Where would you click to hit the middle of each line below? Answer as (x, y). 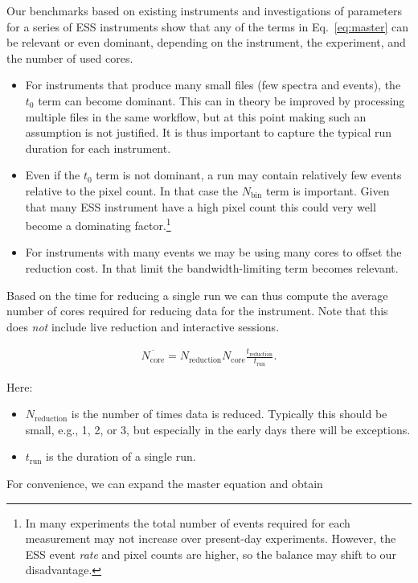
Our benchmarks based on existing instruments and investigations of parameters (204, 10)
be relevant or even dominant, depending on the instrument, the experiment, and (206, 42)
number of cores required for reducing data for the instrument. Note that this (197, 311)
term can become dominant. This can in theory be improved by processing (221, 100)
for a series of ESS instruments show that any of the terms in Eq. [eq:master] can (208, 26)
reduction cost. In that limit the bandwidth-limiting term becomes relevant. (212, 267)
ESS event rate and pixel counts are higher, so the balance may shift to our (211, 554)
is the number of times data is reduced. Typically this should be (229, 414)
